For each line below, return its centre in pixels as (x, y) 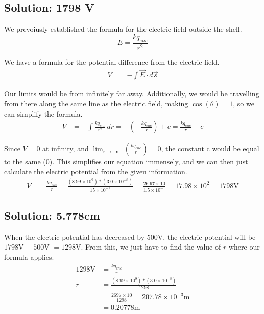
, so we (244, 104)
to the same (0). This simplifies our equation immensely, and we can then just (126, 161)
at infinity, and (66, 149)
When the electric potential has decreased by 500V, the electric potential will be (130, 237)
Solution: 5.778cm (52, 216)
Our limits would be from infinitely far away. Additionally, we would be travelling (132, 93)
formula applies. (29, 257)
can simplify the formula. (43, 113)
